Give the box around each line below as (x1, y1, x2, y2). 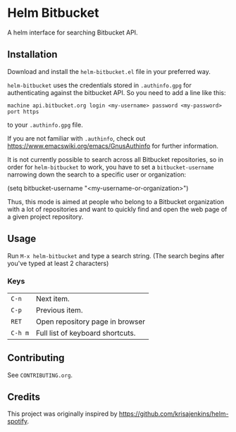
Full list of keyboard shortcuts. (35, 328, 136, 338)
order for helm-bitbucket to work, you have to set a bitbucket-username (7, 163, 214, 171)
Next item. (35, 293, 70, 303)
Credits (7, 391, 41, 403)
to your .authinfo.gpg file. (7, 120, 83, 129)
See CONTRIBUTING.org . (7, 371, 73, 379)
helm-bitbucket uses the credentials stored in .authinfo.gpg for (7, 81, 192, 89)
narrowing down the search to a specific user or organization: (7, 170, 187, 179)
